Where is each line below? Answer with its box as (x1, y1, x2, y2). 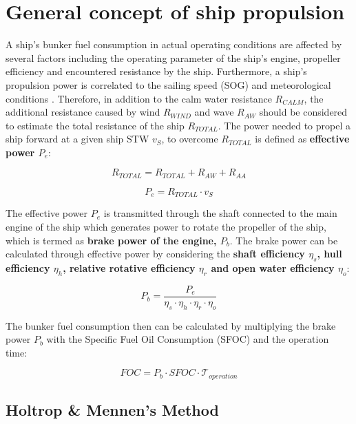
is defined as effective (255, 131, 350, 146)
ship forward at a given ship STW (6, 131, 149, 146)
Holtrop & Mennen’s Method (6, 399, 219, 421)
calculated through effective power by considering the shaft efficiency (6, 246, 305, 261)
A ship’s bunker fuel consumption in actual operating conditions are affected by (6, 37, 342, 52)
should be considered (259, 105, 348, 119)
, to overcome (161, 131, 218, 146)
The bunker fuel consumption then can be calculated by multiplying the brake (6, 318, 336, 332)
